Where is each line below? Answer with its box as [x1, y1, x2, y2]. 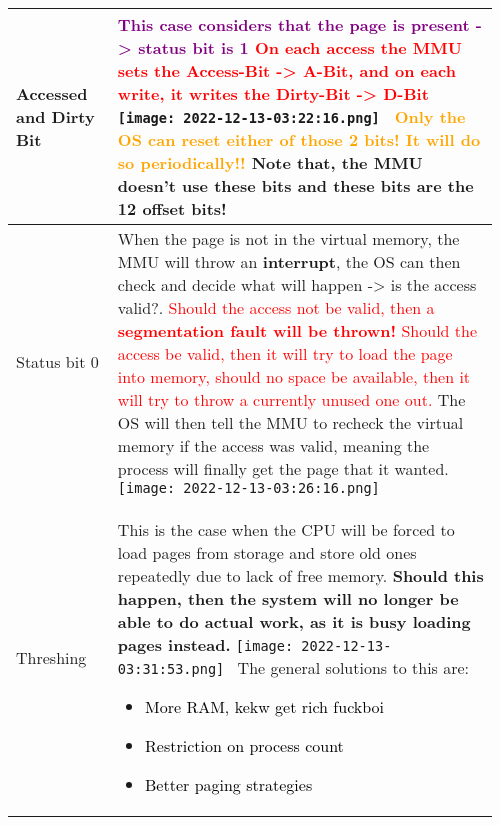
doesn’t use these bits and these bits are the [117, 174, 474, 197]
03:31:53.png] [117, 661, 225, 677]
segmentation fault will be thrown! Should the [117, 319, 478, 342]
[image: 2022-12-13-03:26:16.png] [117, 480, 380, 496]
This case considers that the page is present [117, 13, 470, 36]
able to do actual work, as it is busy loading [117, 610, 471, 633]
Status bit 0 [16, 350, 99, 373]
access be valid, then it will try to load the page [117, 342, 453, 365]
